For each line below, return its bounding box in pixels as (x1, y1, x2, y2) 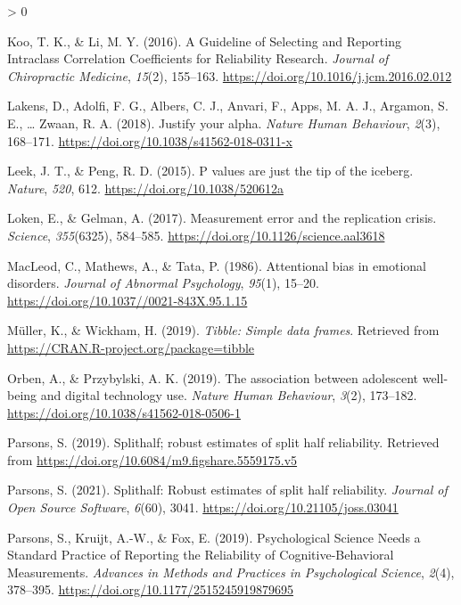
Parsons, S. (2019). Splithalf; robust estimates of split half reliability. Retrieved (7, 433, 440, 452)
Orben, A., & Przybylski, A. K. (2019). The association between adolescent (7, 368, 419, 387)
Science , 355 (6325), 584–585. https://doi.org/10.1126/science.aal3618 (7, 225, 385, 244)
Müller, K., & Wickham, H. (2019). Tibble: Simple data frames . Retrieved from (7, 321, 440, 339)
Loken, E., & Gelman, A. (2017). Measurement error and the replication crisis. (7, 208, 437, 227)
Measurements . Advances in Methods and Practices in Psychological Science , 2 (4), (7, 562, 455, 581)
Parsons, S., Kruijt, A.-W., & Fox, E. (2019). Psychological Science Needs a (7, 527, 421, 546)
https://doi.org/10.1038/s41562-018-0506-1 (7, 403, 241, 421)
